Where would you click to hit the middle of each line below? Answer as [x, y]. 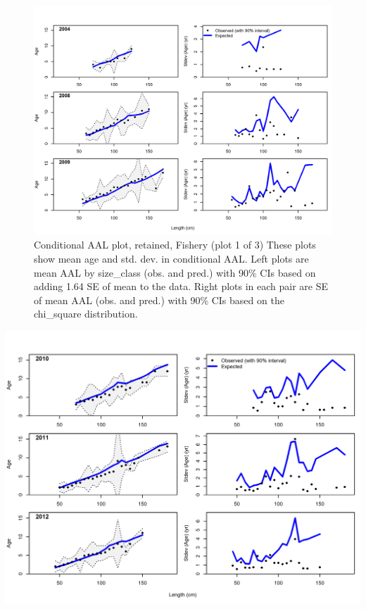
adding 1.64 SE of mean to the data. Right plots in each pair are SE [181, 286]
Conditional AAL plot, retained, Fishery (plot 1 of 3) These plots [175, 245]
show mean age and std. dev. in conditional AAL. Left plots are [171, 259]
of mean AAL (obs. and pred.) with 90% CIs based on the [159, 300]
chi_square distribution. [86, 314]
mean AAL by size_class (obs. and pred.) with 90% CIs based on [175, 272]
